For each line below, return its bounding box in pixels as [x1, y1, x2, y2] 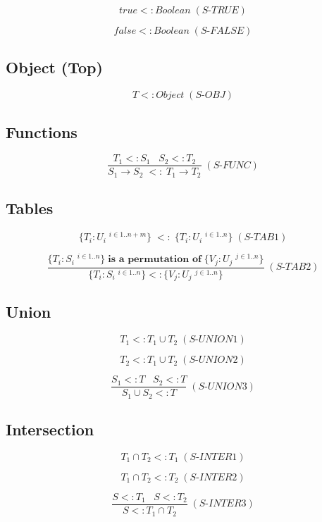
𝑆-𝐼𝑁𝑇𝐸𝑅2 [190, 473, 237, 483]
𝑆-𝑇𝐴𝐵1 [244, 232, 280, 243]
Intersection [6, 418, 94, 440]
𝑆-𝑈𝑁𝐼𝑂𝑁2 [189, 355, 238, 366]
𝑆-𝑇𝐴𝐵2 [275, 262, 311, 273]
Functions [6, 120, 78, 142]
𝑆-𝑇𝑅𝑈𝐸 [202, 6, 239, 15]
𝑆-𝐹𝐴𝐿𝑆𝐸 [200, 26, 244, 36]
